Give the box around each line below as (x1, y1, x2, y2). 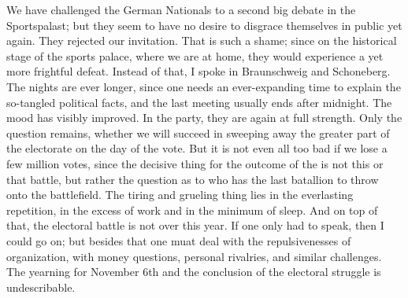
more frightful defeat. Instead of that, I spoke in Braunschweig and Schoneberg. (6, 63, 391, 79)
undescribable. (6, 278, 76, 295)
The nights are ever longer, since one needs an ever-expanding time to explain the (6, 78, 401, 94)
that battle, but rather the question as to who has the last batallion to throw (6, 171, 379, 187)
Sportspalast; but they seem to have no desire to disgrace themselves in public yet (6, 17, 402, 33)
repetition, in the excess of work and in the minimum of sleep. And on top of (6, 201, 378, 218)
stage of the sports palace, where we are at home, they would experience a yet (6, 47, 384, 64)
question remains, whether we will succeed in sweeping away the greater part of (6, 124, 390, 141)
